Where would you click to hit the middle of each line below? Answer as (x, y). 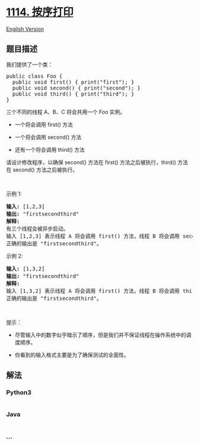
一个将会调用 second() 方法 (48, 137)
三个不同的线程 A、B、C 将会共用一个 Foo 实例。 (66, 112)
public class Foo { (34, 76)
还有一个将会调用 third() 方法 (49, 149)
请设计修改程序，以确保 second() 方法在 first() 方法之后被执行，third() (91, 162)
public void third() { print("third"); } (73, 94)
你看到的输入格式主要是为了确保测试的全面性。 (72, 355)
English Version (25, 29)
